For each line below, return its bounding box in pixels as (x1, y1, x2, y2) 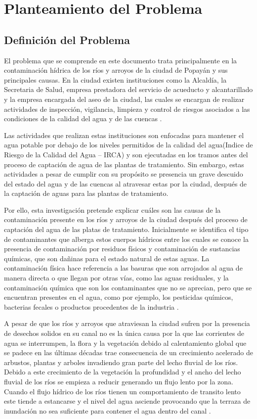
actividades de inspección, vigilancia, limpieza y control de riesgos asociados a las (4, 103, 250, 114)
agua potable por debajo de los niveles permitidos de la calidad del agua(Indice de (4, 140, 253, 150)
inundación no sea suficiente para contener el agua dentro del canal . (4, 405, 211, 416)
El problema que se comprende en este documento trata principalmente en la (4, 55, 237, 65)
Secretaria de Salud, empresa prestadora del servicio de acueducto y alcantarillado (4, 84, 253, 94)
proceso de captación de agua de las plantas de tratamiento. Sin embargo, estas (4, 159, 244, 169)
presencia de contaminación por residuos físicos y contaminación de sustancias (4, 243, 240, 254)
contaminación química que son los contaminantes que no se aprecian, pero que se (4, 282, 252, 292)
